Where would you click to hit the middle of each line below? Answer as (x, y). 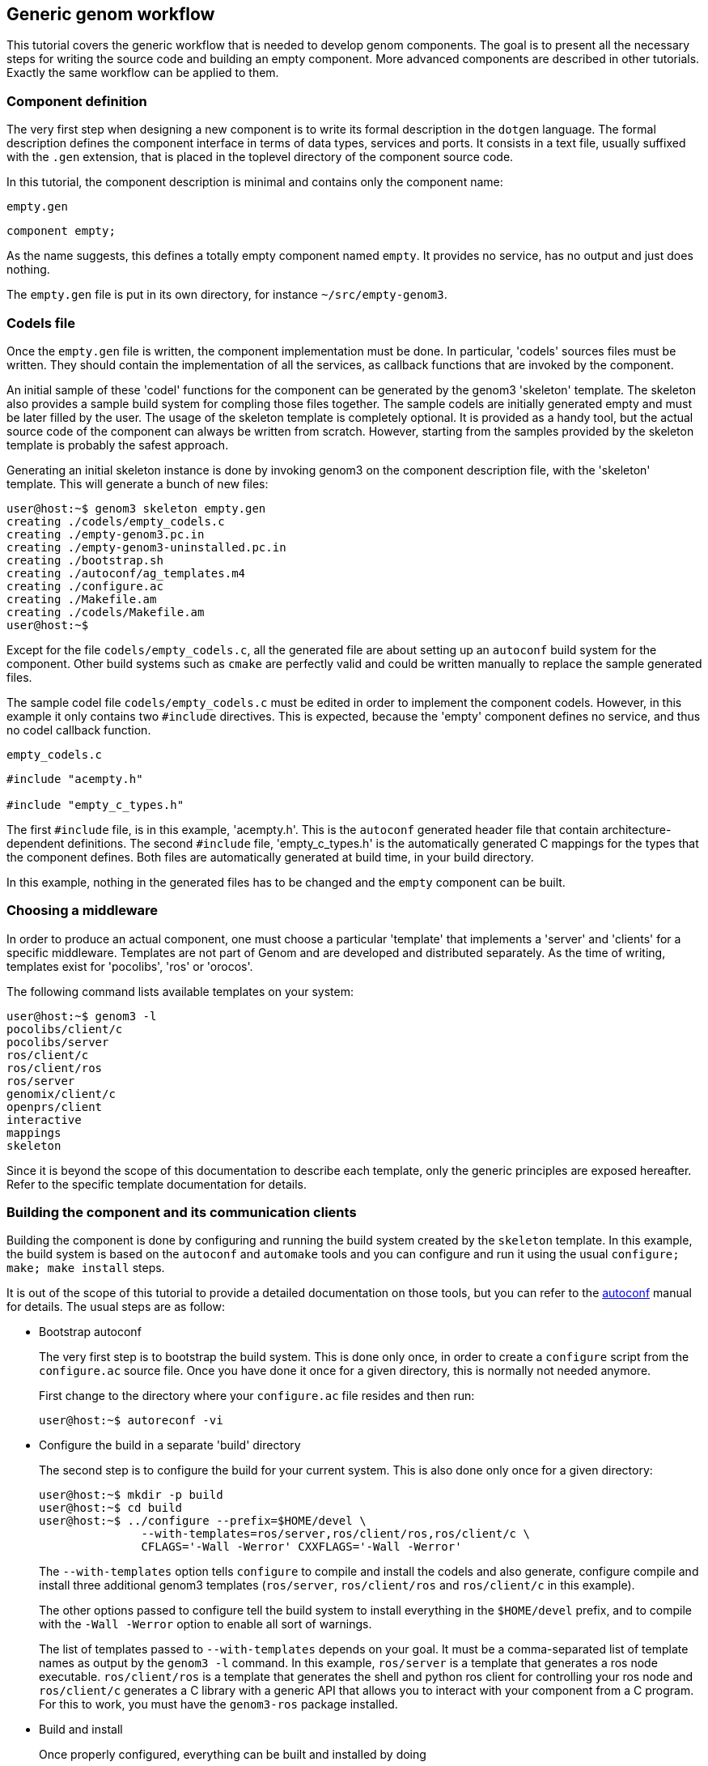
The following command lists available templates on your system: (180, 991)
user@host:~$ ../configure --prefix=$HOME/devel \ (203, 1521)
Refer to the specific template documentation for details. (157, 1184)
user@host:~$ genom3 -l (82, 1016)
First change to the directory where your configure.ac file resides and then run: (257, 1396)
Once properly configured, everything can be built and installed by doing (233, 1755)
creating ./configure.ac (85, 586)
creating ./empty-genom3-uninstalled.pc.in (146, 547)
